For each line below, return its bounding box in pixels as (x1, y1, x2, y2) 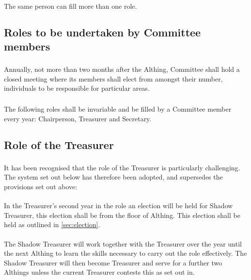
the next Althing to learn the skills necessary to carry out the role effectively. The (4, 248, 247, 258)
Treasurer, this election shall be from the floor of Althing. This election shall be (4, 210, 240, 220)
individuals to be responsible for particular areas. (4, 83, 150, 93)
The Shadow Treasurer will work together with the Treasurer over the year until (4, 238, 242, 248)
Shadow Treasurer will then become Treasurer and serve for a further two (4, 257, 222, 267)
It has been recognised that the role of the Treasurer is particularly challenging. (4, 162, 240, 172)
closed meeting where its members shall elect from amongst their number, (4, 73, 223, 83)
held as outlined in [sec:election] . (4, 219, 100, 230)
